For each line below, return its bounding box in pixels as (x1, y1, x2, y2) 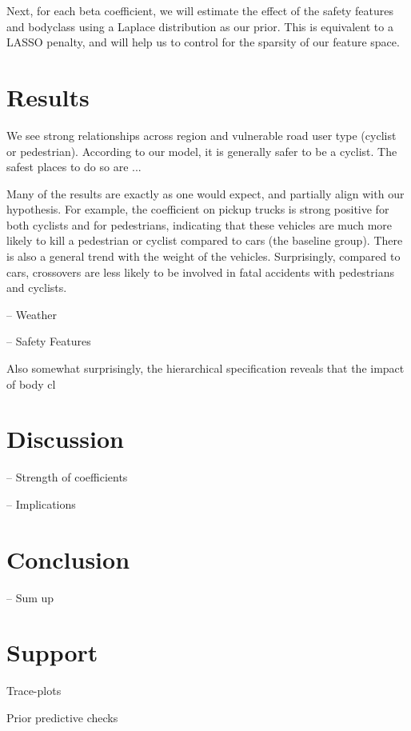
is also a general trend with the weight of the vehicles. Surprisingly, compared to (6, 248, 401, 265)
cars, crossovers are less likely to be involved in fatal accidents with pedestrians (6, 263, 394, 280)
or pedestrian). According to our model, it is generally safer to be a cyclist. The (6, 142, 397, 159)
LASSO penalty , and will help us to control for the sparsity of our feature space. (6, 34, 400, 50)
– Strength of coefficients (6, 469, 128, 485)
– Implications (6, 495, 76, 512)
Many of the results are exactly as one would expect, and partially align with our (6, 185, 405, 202)
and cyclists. (6, 279, 67, 296)
